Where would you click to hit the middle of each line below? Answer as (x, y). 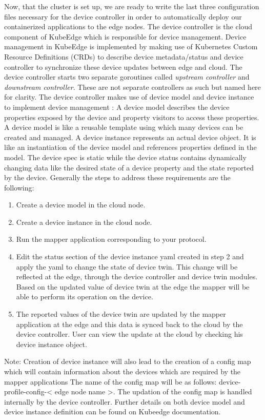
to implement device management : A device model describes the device (117, 107)
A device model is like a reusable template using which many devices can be (124, 127)
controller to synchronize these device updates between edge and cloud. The (123, 66)
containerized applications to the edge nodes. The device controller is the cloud (128, 26)
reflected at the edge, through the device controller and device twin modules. (137, 276)
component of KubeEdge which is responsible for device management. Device (125, 36)
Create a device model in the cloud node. (81, 205)
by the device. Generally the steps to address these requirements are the (117, 177)
